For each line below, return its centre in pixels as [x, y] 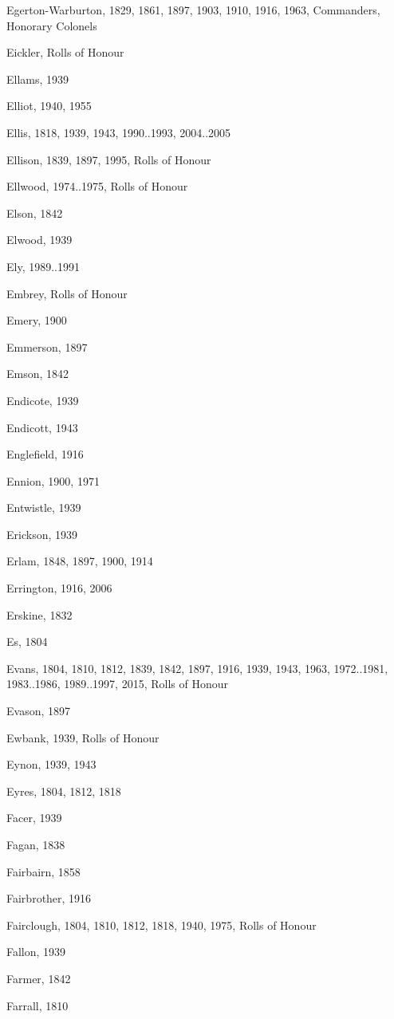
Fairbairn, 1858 [43, 871]
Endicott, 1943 [42, 427]
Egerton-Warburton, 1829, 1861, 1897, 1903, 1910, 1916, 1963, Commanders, [193, 10]
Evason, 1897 [38, 711]
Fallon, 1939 [36, 952]
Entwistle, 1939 [44, 508]
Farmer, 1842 [39, 978]
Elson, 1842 [35, 212]
